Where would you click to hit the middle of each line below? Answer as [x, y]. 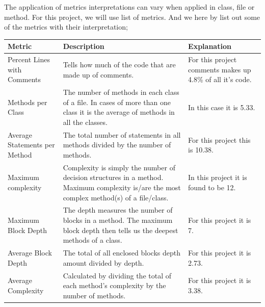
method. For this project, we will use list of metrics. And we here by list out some [132, 17]
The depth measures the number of [118, 210]
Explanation [210, 46]
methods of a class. [92, 240]
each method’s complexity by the [114, 285]
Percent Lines [29, 59]
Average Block [30, 253]
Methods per [28, 102]
